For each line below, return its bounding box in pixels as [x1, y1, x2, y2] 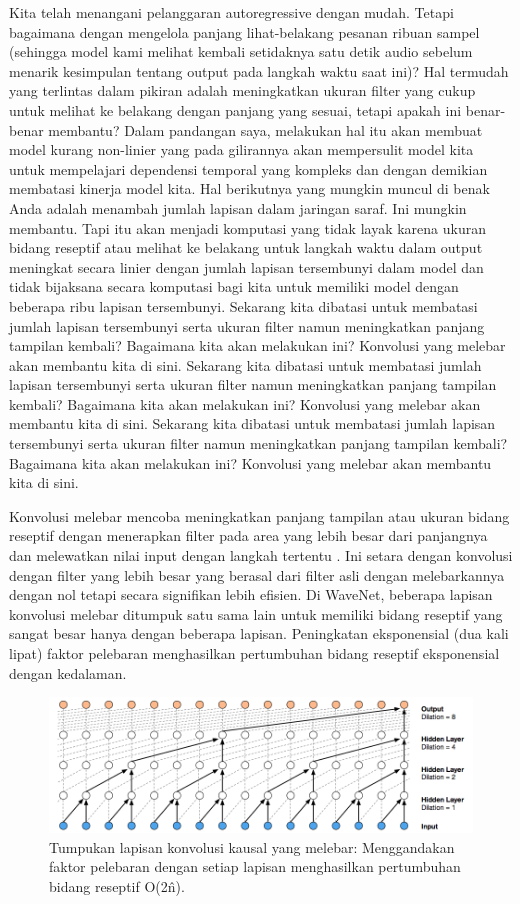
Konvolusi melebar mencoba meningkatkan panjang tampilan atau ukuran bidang [9, 505, 510, 526]
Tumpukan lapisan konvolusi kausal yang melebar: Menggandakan [49, 836, 455, 857]
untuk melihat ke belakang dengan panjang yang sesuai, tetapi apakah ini [9, 99, 462, 120]
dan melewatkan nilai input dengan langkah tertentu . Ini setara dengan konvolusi [9, 545, 513, 566]
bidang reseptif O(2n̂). [49, 876, 185, 897]
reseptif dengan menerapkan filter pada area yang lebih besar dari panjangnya [9, 525, 488, 546]
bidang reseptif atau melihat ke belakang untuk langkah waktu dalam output [9, 237, 483, 258]
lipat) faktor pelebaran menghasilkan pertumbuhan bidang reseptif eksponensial [9, 643, 500, 663]
